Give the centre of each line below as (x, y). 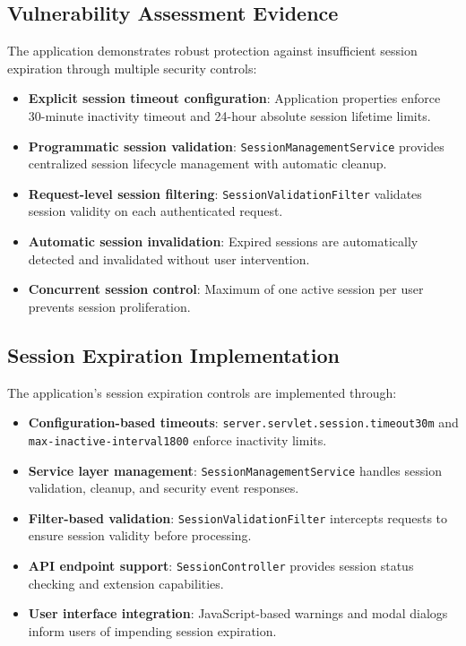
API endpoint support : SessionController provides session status (221, 566)
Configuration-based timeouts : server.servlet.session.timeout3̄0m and (243, 422)
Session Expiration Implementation (173, 354)
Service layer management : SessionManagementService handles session (235, 470)
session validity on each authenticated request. (155, 211)
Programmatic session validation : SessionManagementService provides (236, 146)
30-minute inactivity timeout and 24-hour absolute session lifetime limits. (229, 115)
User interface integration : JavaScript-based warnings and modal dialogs (238, 613)
